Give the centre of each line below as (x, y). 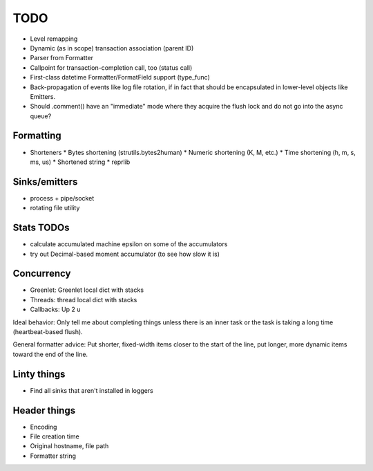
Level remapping (54, 39)
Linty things (39, 374)
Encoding (44, 427)
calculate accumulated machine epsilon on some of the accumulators (129, 244)
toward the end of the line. (50, 354)
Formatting (37, 136)
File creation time (55, 436)
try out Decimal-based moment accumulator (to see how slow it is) (125, 254)
